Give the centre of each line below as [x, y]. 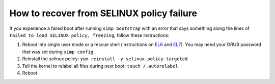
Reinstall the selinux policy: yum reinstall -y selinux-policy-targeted [105, 59]
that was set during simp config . [59, 52]
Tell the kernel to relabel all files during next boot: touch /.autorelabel [100, 66]
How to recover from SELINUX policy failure [103, 13]
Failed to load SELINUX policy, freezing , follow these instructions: [89, 35]
